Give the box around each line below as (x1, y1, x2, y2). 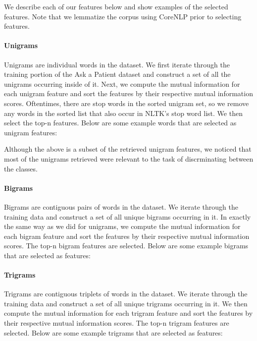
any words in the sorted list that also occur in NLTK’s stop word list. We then (4, 108, 243, 118)
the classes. (4, 163, 38, 173)
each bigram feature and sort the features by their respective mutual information (4, 230, 250, 241)
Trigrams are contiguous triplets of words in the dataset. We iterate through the (4, 288, 248, 299)
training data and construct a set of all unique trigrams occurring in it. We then (4, 298, 248, 308)
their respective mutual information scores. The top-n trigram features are (4, 318, 229, 328)
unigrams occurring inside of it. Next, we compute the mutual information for (4, 78, 240, 89)
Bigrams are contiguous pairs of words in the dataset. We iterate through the (4, 201, 238, 212)
